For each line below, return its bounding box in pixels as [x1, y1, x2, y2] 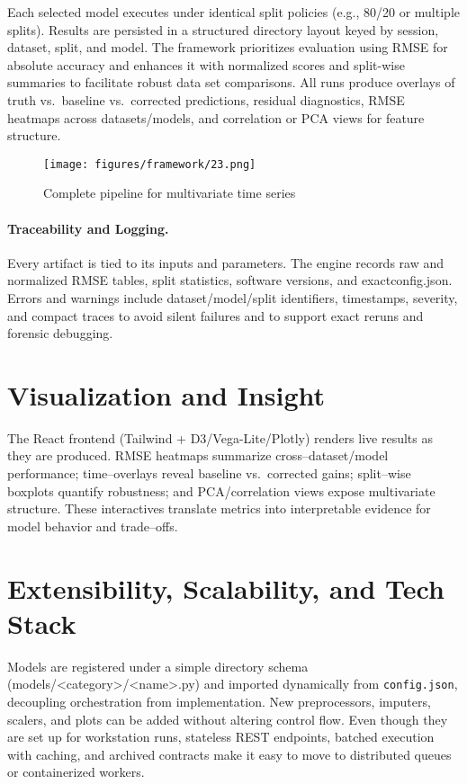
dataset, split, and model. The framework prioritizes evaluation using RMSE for [7, 38, 448, 57]
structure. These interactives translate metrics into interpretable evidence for [7, 499, 431, 518]
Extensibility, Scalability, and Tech [7, 569, 445, 606]
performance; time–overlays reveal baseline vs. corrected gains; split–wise [7, 464, 411, 483]
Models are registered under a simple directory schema [7, 656, 309, 675]
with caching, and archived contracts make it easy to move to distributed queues [7, 744, 452, 763]
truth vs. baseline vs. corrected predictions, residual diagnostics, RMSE [7, 90, 405, 109]
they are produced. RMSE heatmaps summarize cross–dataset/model [7, 446, 389, 465]
